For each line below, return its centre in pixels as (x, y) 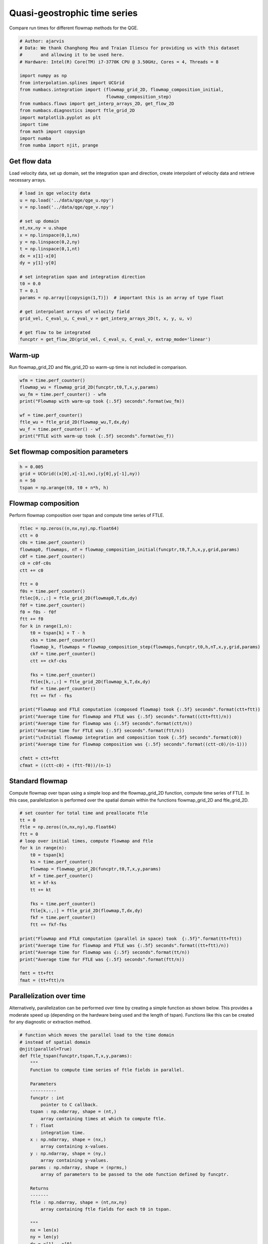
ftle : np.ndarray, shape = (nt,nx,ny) (79, 1202)
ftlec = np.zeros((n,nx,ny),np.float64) (69, 528)
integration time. (63, 1133)
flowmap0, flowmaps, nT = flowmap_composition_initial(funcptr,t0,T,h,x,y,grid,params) (130, 549)
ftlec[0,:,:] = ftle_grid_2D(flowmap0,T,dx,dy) (78, 598)
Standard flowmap (38, 781)
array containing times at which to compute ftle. (103, 1119)
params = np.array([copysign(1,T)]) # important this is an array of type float (122, 298)
